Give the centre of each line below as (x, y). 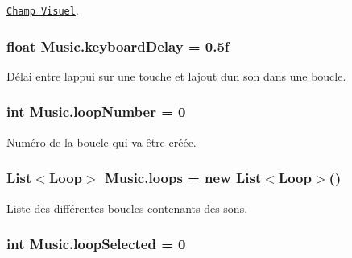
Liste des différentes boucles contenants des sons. (127, 208)
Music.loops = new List (183, 178)
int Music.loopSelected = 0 (96, 244)
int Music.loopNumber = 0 (96, 112)
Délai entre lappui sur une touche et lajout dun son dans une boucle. (176, 75)
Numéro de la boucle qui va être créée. (101, 141)
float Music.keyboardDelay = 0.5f (118, 46)
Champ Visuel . (43, 10)
